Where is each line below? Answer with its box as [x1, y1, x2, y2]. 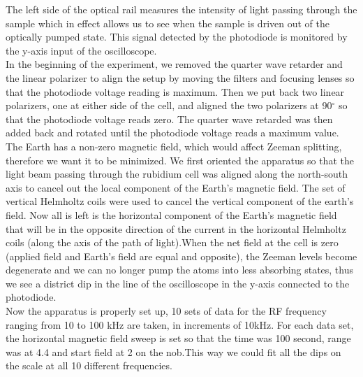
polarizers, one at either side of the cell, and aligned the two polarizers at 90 [6, 98, 332, 113]
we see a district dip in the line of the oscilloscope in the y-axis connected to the [6, 276, 350, 290]
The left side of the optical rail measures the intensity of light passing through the [6, 2, 357, 16]
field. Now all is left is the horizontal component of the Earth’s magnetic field [6, 207, 337, 222]
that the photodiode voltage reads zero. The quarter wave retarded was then [6, 111, 333, 126]
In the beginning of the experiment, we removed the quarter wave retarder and [6, 57, 343, 71]
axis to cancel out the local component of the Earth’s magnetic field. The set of [6, 180, 346, 194]
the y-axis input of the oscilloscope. [6, 43, 157, 57]
